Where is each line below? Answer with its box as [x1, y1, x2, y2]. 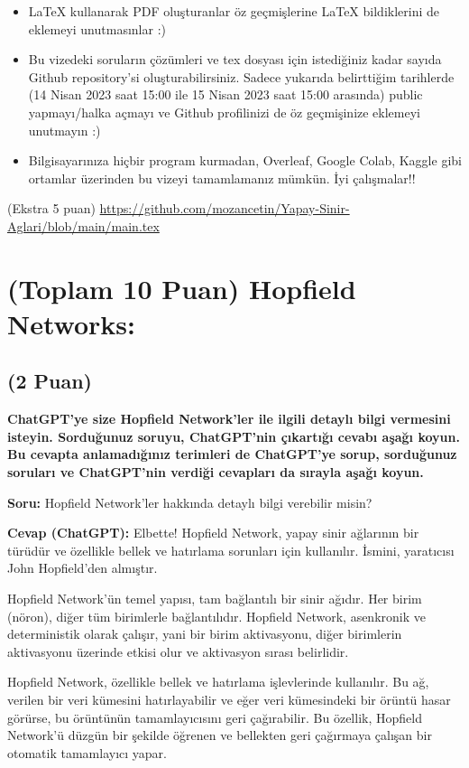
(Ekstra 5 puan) [7, 199, 96, 218]
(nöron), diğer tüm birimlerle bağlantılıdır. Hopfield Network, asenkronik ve [7, 606, 426, 625]
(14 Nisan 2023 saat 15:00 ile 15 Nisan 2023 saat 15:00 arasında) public [28, 85, 423, 104]
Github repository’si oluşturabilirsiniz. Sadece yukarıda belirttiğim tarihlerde [28, 67, 455, 86]
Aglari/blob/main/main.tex [7, 216, 160, 235]
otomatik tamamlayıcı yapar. [7, 743, 167, 762]
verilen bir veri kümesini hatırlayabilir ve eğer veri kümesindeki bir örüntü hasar [7, 690, 451, 709]
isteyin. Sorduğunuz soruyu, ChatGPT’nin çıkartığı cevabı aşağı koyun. [7, 426, 460, 445]
